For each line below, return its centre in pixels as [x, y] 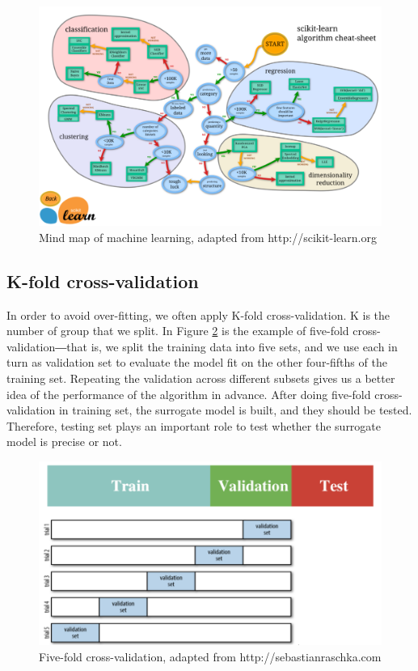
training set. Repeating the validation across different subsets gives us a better [201, 378]
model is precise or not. [64, 442]
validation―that [47, 346]
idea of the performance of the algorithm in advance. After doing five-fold [189, 394]
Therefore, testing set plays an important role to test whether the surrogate [194, 425]
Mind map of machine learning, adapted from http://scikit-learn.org [208, 237]
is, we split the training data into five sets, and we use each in [244, 346]
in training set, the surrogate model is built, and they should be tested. [235, 410]
